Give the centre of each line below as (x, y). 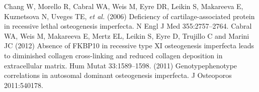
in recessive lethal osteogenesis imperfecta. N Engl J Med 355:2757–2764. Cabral (128, 26)
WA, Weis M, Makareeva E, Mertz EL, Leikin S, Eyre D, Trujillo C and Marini (127, 35)
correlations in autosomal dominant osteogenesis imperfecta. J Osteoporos (118, 75)
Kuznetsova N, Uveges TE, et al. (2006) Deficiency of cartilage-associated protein (129, 16)
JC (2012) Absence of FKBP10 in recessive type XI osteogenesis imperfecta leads (129, 45)
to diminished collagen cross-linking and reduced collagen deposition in (113, 55)
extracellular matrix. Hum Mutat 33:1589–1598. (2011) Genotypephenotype (121, 65)
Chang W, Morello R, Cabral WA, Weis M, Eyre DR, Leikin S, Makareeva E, (124, 6)
